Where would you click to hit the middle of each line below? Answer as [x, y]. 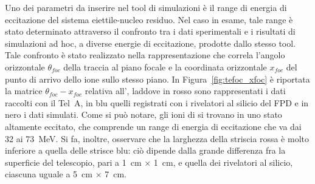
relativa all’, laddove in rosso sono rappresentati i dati [185, 91]
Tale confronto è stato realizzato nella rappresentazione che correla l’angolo [145, 55]
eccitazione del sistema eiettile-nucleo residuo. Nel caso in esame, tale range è [149, 19]
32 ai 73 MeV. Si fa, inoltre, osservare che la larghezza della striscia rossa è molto [157, 138]
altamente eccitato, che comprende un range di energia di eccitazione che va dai [153, 126]
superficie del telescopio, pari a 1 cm [73, 162]
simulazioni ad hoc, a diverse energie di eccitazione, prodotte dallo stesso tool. [151, 43]
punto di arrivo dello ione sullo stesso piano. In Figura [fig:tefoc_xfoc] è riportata [157, 79]
